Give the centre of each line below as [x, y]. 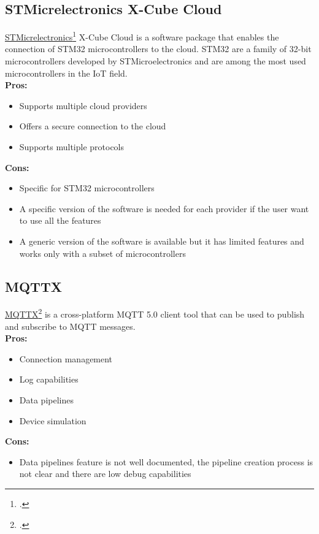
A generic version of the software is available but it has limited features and [162, 241]
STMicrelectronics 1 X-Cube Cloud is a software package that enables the [142, 36]
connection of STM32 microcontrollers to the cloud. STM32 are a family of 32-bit [158, 49]
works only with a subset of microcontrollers [102, 253]
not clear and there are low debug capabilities [105, 474]
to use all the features [60, 220]
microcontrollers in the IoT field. [66, 73]
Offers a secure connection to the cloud [93, 126]
